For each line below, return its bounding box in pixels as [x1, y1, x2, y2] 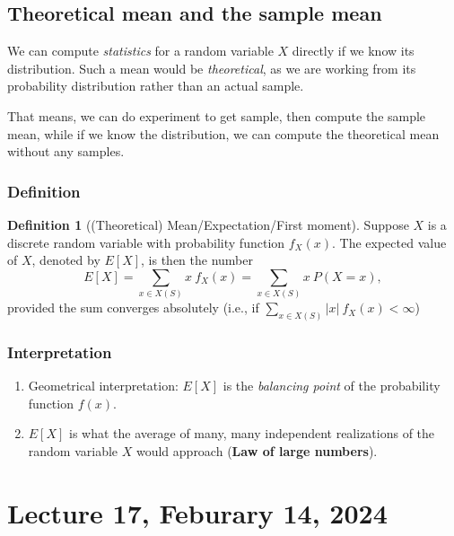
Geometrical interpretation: [28, 376, 179, 395]
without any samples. [7, 142, 125, 161]
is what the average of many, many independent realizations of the [69, 424, 435, 443]
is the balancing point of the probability [223, 376, 441, 395]
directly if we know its [292, 41, 415, 60]
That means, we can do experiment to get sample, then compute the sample [7, 106, 426, 125]
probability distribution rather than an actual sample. [7, 76, 304, 95]
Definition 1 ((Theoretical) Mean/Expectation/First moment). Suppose [7, 215, 409, 233]
